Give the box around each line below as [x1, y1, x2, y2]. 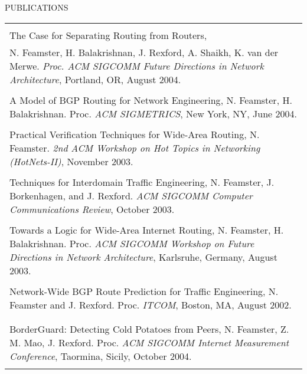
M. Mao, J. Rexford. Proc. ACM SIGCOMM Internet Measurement [9, 335, 289, 349]
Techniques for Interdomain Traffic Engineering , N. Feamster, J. [9, 175, 275, 189]
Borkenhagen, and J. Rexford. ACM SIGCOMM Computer [9, 188, 253, 202]
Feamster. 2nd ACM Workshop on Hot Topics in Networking [9, 140, 260, 155]
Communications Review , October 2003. [9, 202, 175, 216]
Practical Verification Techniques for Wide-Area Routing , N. [9, 127, 260, 141]
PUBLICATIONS [5, 1, 68, 13]
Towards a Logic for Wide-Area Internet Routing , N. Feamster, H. [9, 222, 284, 237]
